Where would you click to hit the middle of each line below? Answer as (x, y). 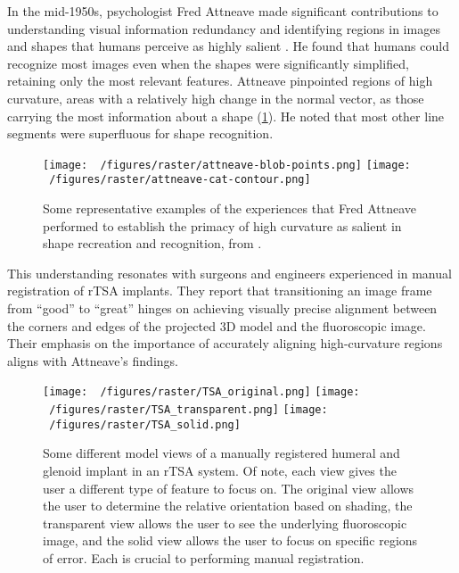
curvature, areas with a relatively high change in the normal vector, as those (216, 98)
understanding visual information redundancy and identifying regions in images (224, 28)
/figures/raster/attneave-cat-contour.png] (180, 180)
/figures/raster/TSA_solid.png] (145, 424)
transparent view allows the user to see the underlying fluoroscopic (225, 523)
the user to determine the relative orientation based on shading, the (228, 506)
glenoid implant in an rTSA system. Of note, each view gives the (220, 470)
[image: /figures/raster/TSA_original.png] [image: (201, 392)
